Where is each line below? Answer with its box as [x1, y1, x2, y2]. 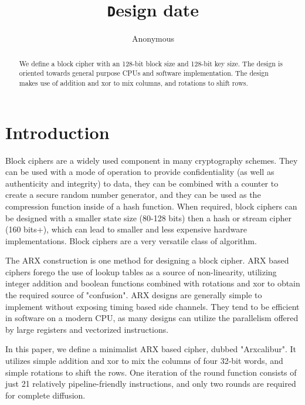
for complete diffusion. [5, 389, 86, 401]
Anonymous [131, 32, 175, 45]
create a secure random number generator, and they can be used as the [5, 188, 261, 201]
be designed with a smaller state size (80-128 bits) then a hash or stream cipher [5, 211, 292, 224]
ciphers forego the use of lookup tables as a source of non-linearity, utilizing [5, 265, 277, 278]
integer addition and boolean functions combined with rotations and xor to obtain [5, 277, 300, 289]
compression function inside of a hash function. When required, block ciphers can [5, 200, 297, 212]
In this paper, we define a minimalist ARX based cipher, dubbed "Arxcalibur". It [5, 343, 297, 355]
